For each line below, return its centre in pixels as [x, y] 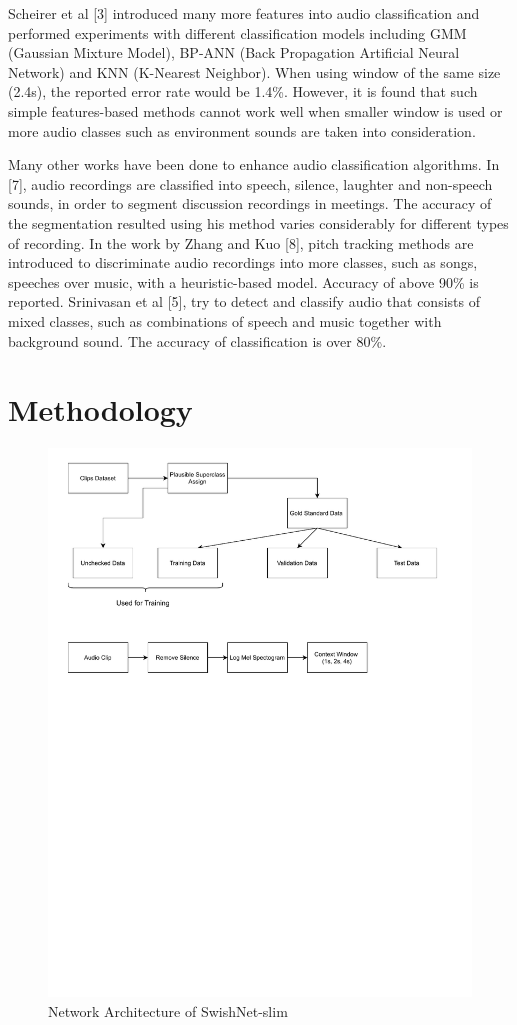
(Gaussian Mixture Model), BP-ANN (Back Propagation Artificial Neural [234, 52]
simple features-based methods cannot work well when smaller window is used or [255, 110]
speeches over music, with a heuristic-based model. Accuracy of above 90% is [243, 281]
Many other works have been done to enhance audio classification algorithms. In [254, 164]
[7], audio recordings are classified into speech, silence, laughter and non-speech [250, 183]
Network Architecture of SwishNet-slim [168, 1010]
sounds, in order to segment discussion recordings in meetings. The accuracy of [250, 203]
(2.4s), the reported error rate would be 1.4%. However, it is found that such [243, 91]
